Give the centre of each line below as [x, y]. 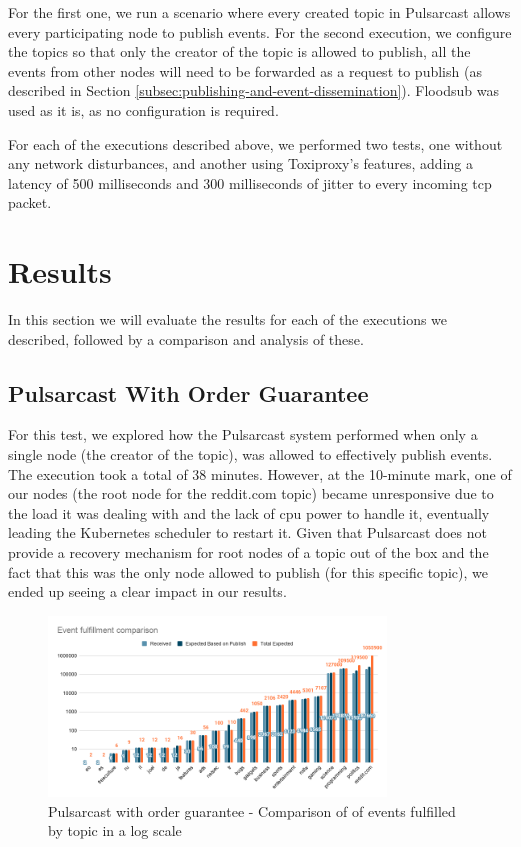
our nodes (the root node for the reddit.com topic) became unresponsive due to [251, 493]
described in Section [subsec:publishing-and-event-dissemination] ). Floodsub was [253, 90]
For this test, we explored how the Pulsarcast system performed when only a [243, 434]
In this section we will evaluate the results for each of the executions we [228, 319]
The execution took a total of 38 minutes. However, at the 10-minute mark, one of [260, 473]
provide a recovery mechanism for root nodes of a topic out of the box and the [248, 552]
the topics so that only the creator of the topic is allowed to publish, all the [239, 51]
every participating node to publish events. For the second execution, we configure [260, 31]
